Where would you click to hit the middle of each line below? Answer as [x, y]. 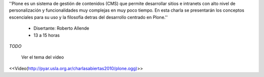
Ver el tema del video [43, 57]
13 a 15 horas [47, 35]
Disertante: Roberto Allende [61, 28]
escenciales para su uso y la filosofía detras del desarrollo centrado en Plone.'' [88, 17]
